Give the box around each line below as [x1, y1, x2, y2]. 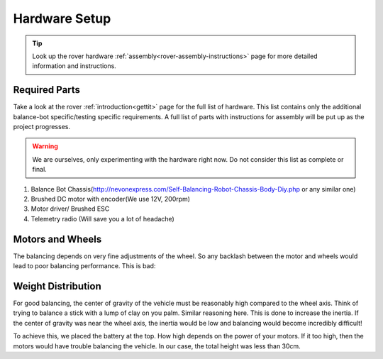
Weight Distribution [13, 280, 102, 292]
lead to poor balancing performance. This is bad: [13, 262, 156, 270]
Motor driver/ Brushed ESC [30, 204, 110, 213]
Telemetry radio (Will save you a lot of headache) [30, 214, 175, 223]
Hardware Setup [13, 11, 111, 26]
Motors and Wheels [13, 233, 102, 245]
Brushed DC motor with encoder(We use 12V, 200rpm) [30, 194, 191, 203]
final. [32, 165, 48, 174]
